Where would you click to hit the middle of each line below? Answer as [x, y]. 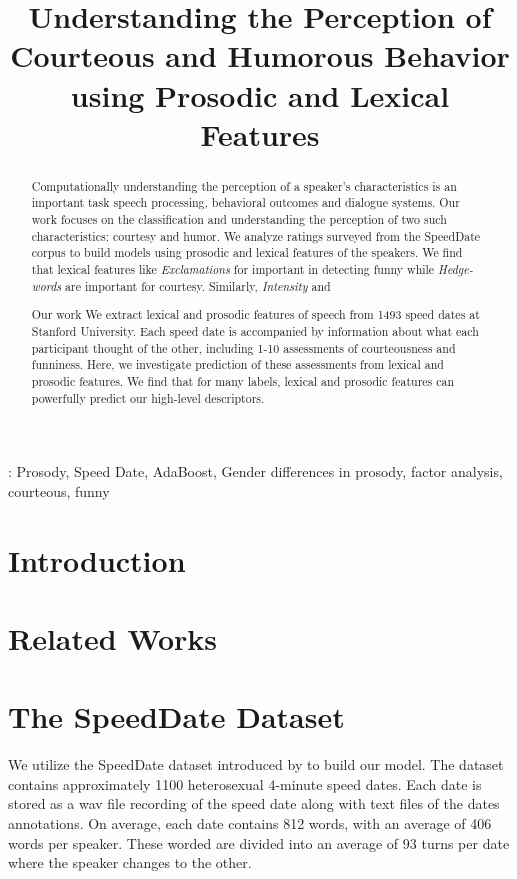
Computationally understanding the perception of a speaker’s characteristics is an [244, 185]
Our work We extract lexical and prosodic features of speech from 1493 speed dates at [255, 314]
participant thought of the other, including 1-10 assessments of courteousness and [243, 347]
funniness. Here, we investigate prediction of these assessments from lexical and [237, 364]
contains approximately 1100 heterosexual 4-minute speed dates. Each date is [245, 783]
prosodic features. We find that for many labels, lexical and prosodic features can [243, 380]
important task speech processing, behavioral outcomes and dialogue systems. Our [245, 202]
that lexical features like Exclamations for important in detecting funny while [233, 269]
